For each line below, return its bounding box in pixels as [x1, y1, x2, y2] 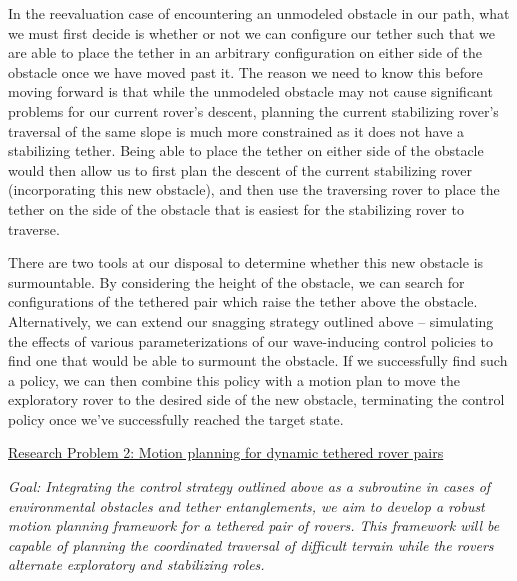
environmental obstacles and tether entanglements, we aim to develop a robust [8, 495, 485, 516]
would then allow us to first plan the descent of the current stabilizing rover [8, 159, 473, 180]
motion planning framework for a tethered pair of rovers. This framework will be [8, 515, 500, 536]
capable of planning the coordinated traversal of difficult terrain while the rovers [8, 534, 494, 555]
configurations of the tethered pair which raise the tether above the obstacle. [8, 291, 478, 312]
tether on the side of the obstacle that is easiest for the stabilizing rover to [8, 198, 464, 219]
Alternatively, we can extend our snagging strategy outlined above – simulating [8, 310, 494, 331]
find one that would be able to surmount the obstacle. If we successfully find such [8, 350, 508, 371]
